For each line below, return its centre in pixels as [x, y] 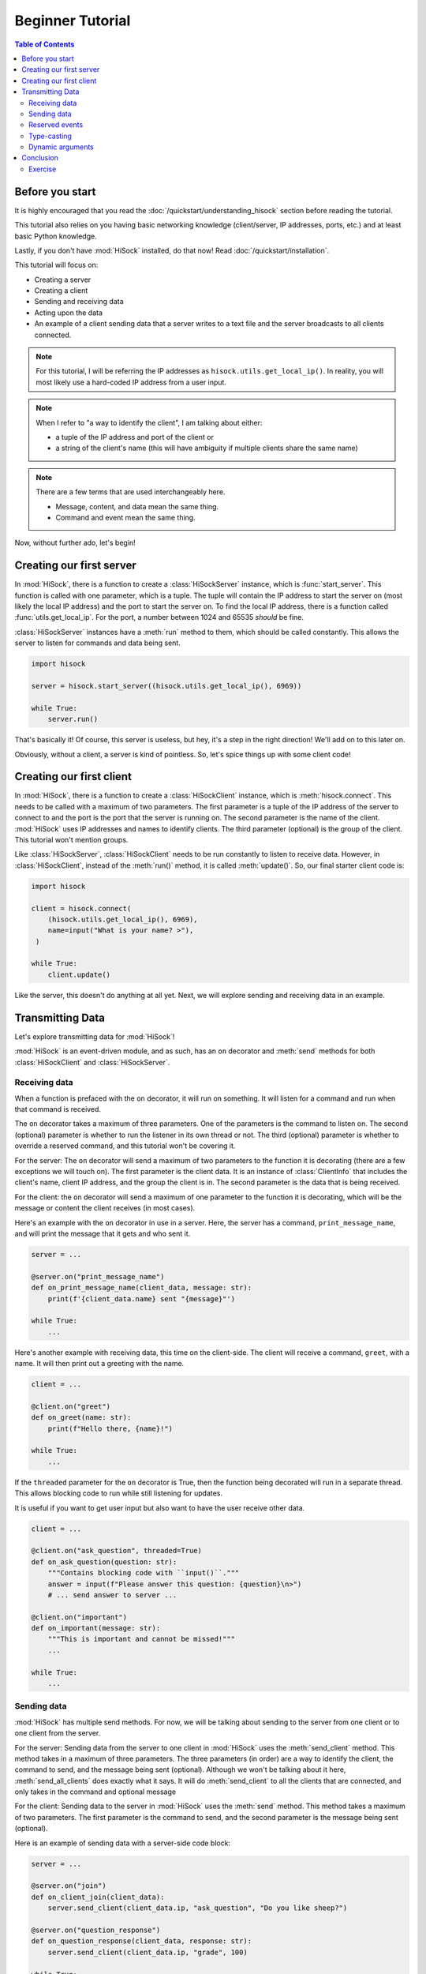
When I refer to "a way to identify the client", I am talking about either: [149, 422]
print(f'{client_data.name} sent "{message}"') [142, 1298]
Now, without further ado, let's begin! [75, 543]
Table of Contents [45, 44]
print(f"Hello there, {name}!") [110, 1428]
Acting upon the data [68, 313]
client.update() [79, 974]
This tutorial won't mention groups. [71, 839]
